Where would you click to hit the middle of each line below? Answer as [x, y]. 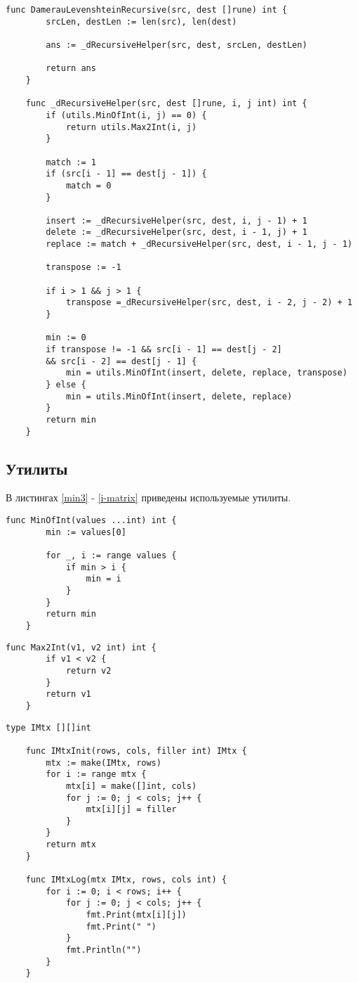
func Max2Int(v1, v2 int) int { [81, 647]
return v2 [88, 670]
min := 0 [66, 338]
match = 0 [88, 185]
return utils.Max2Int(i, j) [131, 127]
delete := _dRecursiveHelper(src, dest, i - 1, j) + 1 [177, 232]
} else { [66, 385]
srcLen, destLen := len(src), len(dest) [141, 21]
